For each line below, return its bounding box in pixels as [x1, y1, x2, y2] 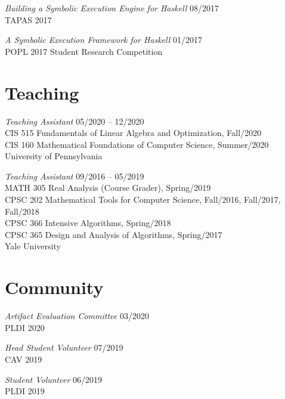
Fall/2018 [5, 205, 39, 217]
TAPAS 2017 [5, 13, 52, 26]
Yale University [5, 240, 61, 252]
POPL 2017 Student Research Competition [5, 45, 163, 57]
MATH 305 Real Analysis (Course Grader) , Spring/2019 [5, 181, 211, 194]
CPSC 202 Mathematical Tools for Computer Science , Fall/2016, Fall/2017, [5, 193, 281, 206]
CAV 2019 [5, 352, 42, 365]
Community [5, 275, 104, 299]
